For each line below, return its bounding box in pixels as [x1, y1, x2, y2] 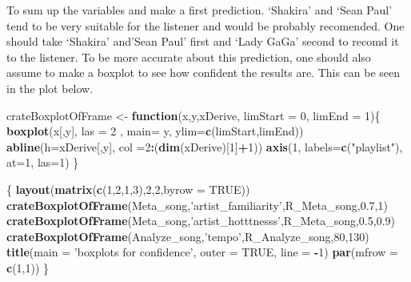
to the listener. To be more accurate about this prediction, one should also [6, 48, 371, 65]
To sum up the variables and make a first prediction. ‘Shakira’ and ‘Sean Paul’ [6, 2, 393, 18]
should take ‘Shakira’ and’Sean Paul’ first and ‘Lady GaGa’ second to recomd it [6, 33, 399, 50]
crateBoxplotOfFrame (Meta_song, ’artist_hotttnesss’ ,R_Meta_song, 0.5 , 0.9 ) [6, 212, 396, 229]
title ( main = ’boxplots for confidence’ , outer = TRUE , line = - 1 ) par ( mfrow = [6, 244, 399, 260]
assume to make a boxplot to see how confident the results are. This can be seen [6, 64, 401, 81]
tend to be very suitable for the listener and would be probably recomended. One [6, 17, 405, 34]
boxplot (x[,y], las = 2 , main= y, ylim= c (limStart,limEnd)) [6, 123, 304, 139]
